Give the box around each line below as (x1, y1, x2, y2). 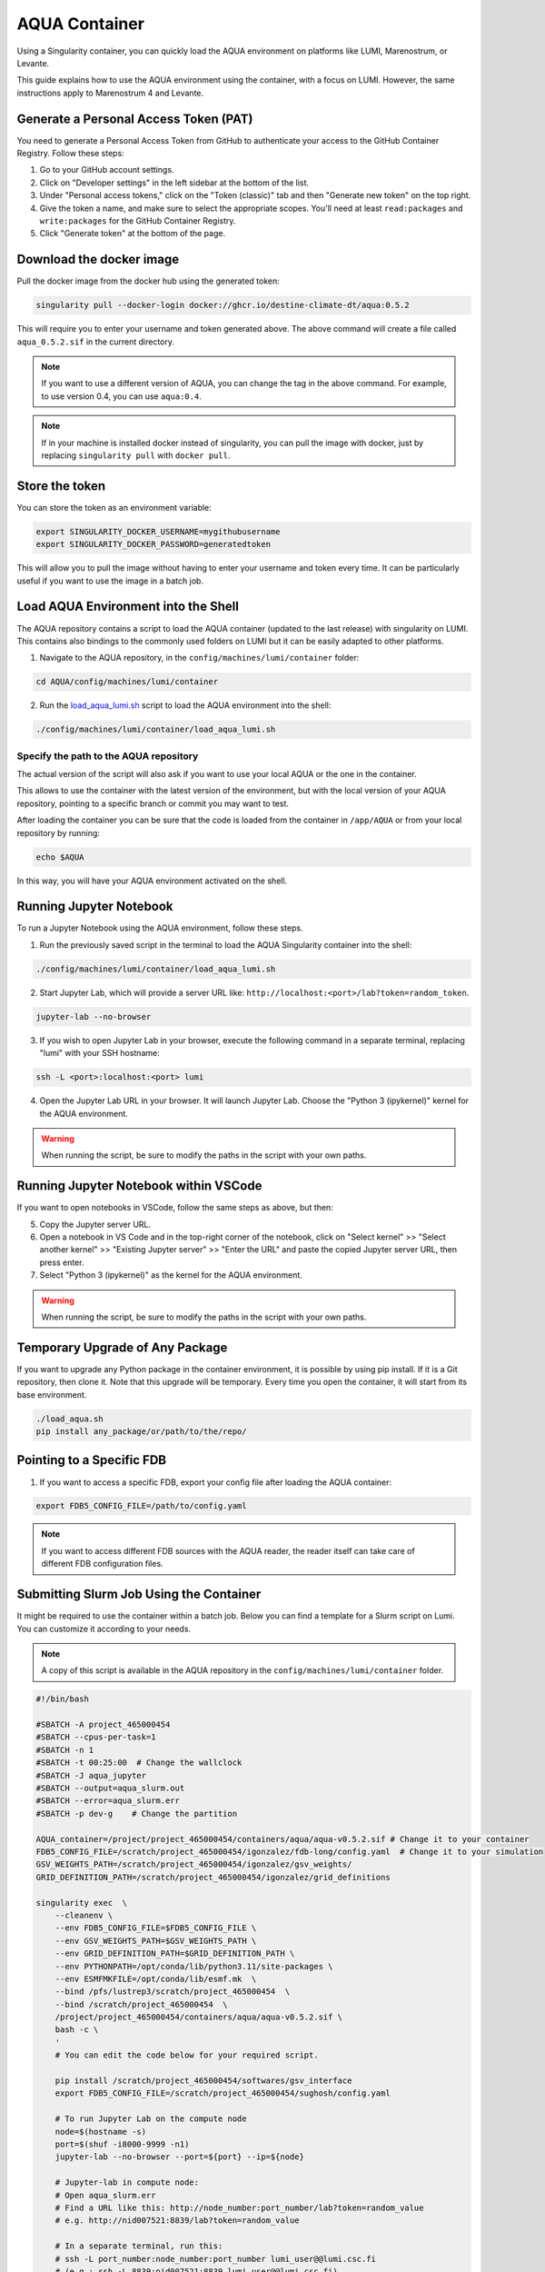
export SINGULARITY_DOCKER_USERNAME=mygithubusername (35, 526, 281, 536)
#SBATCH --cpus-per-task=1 (35, 1732, 156, 1742)
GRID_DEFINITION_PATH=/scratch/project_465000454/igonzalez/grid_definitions (35, 1872, 391, 1882)
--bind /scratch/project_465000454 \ (54, 1999, 228, 2009)
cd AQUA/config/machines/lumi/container (35, 677, 218, 687)
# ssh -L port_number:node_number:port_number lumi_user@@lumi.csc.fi (54, 2254, 377, 2264)
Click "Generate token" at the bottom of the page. (39, 228, 226, 239)
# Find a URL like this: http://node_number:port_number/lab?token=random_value (54, 2202, 424, 2213)
